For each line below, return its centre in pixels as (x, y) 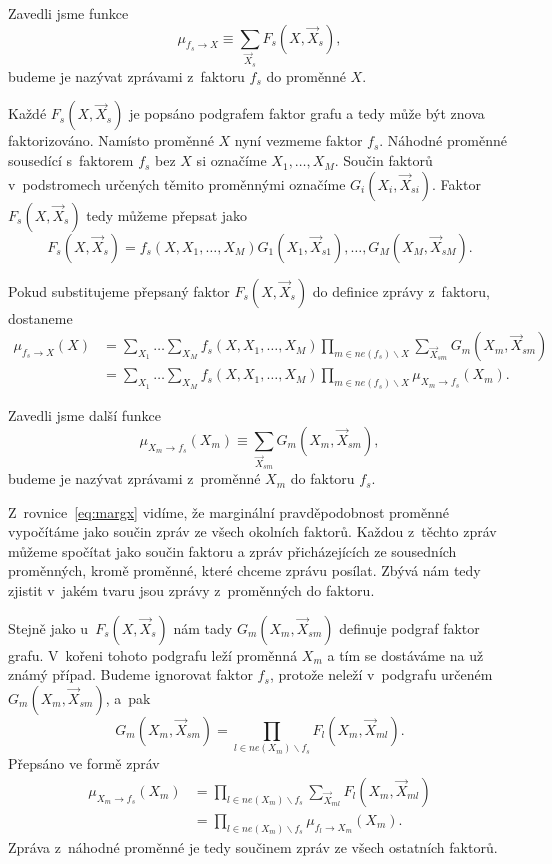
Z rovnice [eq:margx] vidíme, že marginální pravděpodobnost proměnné (228, 511)
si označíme (231, 160)
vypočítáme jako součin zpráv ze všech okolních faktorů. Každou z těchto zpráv (252, 531)
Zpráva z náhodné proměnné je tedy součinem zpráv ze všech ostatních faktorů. (253, 846)
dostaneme (40, 317)
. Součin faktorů (383, 160)
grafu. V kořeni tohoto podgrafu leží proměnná (153, 654)
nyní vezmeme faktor (298, 140)
